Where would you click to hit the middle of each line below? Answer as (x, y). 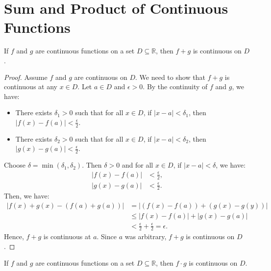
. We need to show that (170, 77)
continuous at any (31, 86)
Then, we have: (27, 196)
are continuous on (101, 77)
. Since (107, 236)
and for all (137, 165)
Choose (15, 165)
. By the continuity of (175, 86)
